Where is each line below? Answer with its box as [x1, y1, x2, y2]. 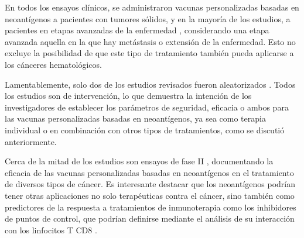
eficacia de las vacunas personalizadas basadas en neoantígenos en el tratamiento [5, 166, 294, 178]
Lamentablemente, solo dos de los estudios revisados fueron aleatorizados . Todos [5, 78, 296, 90]
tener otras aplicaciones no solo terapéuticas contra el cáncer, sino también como [5, 189, 295, 201]
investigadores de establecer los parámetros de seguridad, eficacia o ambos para [5, 101, 289, 113]
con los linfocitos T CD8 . [5, 223, 97, 236]
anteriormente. [5, 135, 57, 147]
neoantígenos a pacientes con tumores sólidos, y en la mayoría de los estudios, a [5, 12, 291, 25]
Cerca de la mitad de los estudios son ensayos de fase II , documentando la [5, 155, 274, 167]
